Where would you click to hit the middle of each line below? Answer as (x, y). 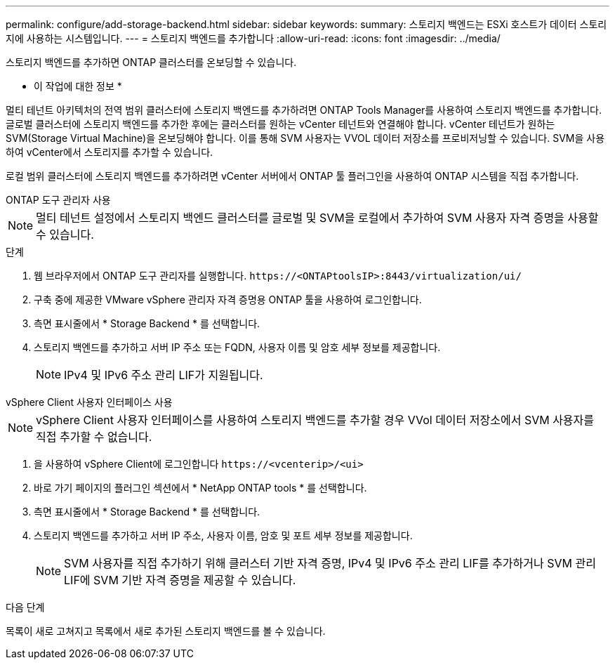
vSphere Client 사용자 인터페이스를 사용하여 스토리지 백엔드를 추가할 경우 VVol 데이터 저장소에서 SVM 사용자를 (315, 420)
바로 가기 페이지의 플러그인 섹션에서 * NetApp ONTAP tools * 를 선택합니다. (200, 488)
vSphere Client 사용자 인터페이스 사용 (89, 402)
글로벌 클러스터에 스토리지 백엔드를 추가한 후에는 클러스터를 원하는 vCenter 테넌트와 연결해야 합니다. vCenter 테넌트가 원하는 (280, 124)
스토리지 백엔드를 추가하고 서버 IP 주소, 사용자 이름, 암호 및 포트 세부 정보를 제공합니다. (223, 535)
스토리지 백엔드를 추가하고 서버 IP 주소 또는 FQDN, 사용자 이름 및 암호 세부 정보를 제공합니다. (237, 347)
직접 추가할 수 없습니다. (94, 437)
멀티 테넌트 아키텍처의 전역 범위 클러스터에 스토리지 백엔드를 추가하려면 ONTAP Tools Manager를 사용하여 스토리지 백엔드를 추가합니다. (304, 110)
